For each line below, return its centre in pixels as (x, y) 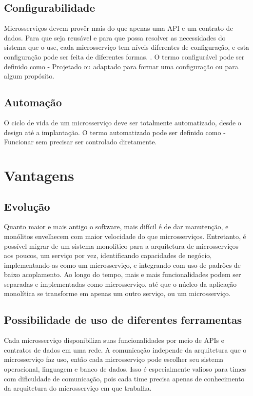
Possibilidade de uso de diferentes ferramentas (123, 320)
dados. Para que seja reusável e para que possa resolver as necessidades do (115, 37)
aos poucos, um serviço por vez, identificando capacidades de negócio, (108, 255)
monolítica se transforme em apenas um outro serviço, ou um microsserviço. (117, 293)
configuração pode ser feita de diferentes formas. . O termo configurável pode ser (124, 56)
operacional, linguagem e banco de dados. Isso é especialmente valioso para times (125, 369)
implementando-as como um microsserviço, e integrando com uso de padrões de (122, 265)
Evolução (27, 206)
